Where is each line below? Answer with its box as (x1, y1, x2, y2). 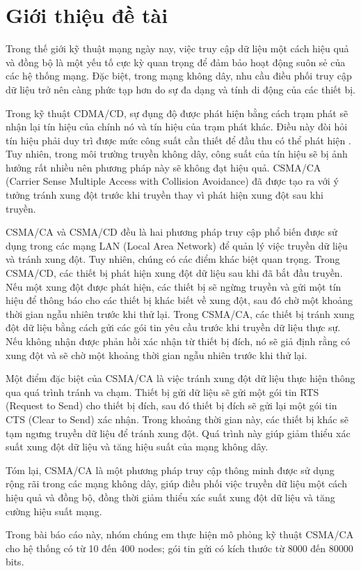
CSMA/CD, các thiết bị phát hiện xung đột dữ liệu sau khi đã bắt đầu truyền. (6, 266, 343, 280)
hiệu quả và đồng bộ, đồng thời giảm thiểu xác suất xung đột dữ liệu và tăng (6, 489, 335, 504)
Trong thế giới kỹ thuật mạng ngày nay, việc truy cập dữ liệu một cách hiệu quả (6, 41, 349, 56)
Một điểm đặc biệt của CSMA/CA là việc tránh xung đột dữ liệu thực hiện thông (6, 371, 355, 386)
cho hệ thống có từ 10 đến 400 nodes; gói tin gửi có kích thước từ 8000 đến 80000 (6, 540, 353, 555)
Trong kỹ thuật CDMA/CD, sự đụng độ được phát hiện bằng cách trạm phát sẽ (6, 105, 348, 120)
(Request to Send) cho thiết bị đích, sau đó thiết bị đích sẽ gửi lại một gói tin (6, 398, 337, 413)
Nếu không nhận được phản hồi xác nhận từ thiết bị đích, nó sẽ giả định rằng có (6, 334, 351, 348)
